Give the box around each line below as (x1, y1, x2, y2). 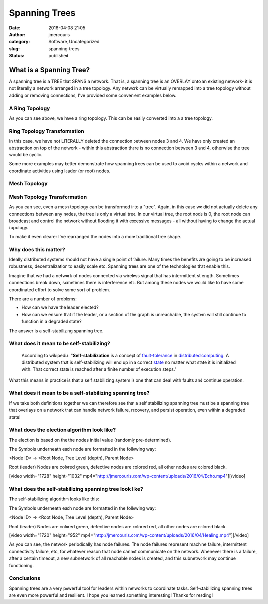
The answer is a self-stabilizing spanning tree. (9, 328, 104, 334)
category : (9, 39, 30, 45)
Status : (9, 53, 25, 59)
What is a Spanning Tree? (9, 65, 90, 74)
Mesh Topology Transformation (9, 193, 87, 200)
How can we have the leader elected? (21, 304, 99, 310)
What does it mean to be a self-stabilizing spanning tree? (9, 390, 150, 397)
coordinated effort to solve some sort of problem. (9, 286, 110, 293)
